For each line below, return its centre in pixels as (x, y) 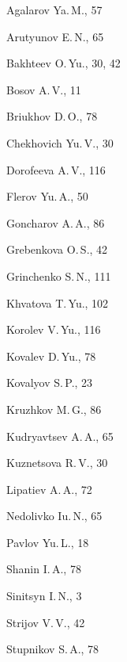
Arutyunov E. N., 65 (55, 36)
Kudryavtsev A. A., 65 (60, 436)
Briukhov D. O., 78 (52, 116)
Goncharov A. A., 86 (56, 222)
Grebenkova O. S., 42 (57, 249)
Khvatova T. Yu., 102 (58, 302)
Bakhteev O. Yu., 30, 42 (64, 63)
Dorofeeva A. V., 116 (56, 169)
